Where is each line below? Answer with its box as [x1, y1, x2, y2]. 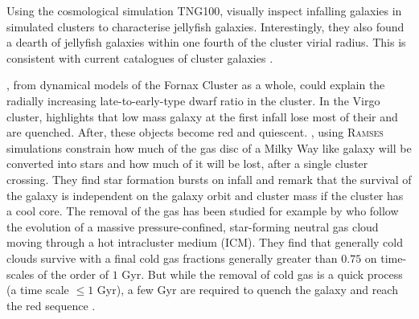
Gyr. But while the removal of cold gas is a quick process [121, 265, 403, 282]
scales [6, 265, 35, 282]
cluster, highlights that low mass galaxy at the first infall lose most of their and [6, 108, 398, 125]
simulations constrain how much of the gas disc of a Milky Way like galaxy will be [6, 139, 412, 156]
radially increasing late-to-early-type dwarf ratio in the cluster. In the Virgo [6, 92, 380, 108]
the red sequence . [6, 297, 96, 313]
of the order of [38, 265, 109, 282]
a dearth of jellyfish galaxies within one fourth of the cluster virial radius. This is [6, 34, 406, 51]
